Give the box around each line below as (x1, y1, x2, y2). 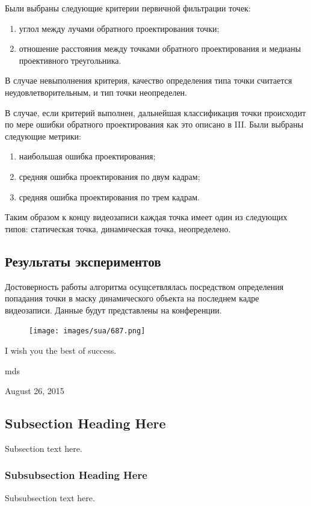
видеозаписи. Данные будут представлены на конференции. (5, 303, 222, 316)
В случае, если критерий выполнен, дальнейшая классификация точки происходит (5, 106, 306, 119)
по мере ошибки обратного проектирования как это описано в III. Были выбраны (5, 118, 304, 131)
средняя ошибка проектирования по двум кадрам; (19, 170, 200, 182)
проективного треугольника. (19, 54, 122, 66)
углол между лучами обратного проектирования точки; (19, 22, 220, 34)
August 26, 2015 (5, 384, 64, 397)
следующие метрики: (5, 129, 82, 142)
